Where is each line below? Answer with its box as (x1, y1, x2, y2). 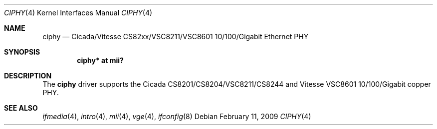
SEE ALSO (4, 104, 38, 112)
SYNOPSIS (4, 48, 40, 56)
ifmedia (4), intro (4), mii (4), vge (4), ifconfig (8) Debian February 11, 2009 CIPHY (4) (42, 112, 311, 121)
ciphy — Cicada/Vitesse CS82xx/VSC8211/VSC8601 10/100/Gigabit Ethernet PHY (42, 32, 309, 41)
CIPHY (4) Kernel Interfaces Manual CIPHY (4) (4, 8, 153, 17)
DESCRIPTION (4, 71, 52, 80)
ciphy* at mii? (77, 56, 124, 64)
